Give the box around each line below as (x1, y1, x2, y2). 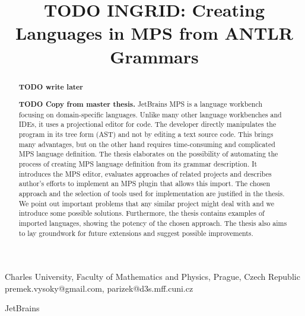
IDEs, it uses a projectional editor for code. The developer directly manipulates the (18, 119, 277, 129)
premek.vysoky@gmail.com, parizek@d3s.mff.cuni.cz (5, 282, 193, 294)
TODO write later (18, 81, 84, 92)
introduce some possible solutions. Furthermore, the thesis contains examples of (18, 208, 265, 218)
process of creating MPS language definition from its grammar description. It (18, 159, 258, 169)
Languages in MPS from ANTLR (15, 21, 293, 45)
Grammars (110, 44, 199, 68)
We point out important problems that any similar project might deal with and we (18, 198, 275, 208)
